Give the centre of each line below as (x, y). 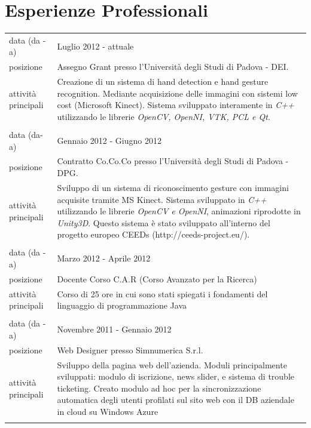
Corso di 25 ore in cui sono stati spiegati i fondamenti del (162, 293)
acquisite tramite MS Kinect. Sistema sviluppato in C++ (162, 199)
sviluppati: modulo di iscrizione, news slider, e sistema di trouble (176, 376)
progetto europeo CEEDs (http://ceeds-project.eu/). (153, 234)
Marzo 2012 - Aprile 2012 (104, 258)
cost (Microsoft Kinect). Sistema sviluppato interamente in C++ (176, 105)
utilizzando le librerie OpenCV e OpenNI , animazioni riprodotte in (179, 211)
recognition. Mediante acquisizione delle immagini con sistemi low (177, 93)
